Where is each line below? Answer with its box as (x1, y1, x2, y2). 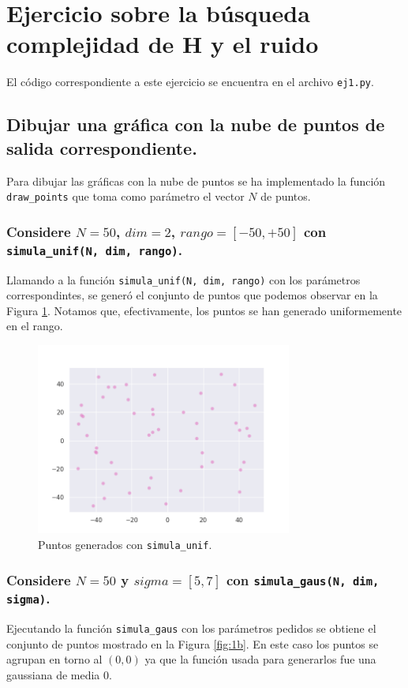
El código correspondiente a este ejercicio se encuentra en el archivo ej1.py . (6, 73, 374, 90)
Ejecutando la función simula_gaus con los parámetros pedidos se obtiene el (6, 619, 376, 636)
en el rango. (6, 318, 63, 334)
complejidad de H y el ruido (6, 28, 319, 60)
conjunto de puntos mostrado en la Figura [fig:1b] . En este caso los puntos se (6, 635, 379, 652)
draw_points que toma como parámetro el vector (6, 188, 245, 205)
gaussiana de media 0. (6, 666, 112, 682)
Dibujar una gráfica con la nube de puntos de (6, 112, 385, 137)
